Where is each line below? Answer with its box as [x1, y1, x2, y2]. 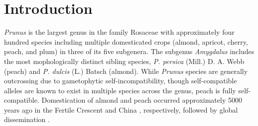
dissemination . [4, 114, 50, 125]
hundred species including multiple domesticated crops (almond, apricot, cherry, [4, 36, 248, 47]
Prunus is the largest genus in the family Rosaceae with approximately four [4, 27, 235, 37]
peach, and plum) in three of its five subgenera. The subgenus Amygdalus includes [4, 46, 255, 57]
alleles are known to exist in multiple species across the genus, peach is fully [4, 85, 236, 95]
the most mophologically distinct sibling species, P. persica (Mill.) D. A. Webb [4, 56, 245, 66]
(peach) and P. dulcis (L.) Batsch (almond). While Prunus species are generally [4, 65, 248, 76]
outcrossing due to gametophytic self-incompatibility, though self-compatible [4, 75, 237, 86]
